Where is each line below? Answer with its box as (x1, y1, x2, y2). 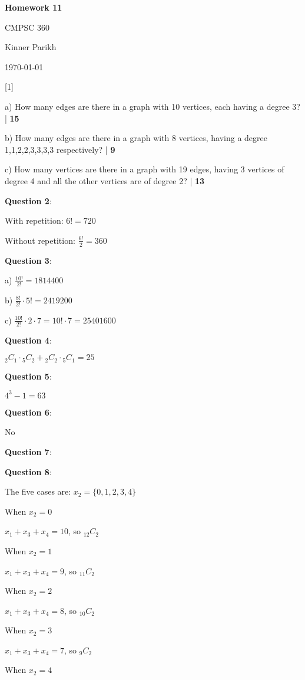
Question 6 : (5, 406, 52, 418)
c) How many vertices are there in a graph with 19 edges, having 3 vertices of (5, 163, 284, 175)
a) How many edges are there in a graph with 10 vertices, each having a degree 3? (5, 100, 300, 112)
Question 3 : (5, 254, 52, 266)
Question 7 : (5, 445, 52, 457)
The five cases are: (5, 485, 71, 498)
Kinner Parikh (5, 41, 57, 53)
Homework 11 (5, 1, 62, 13)
